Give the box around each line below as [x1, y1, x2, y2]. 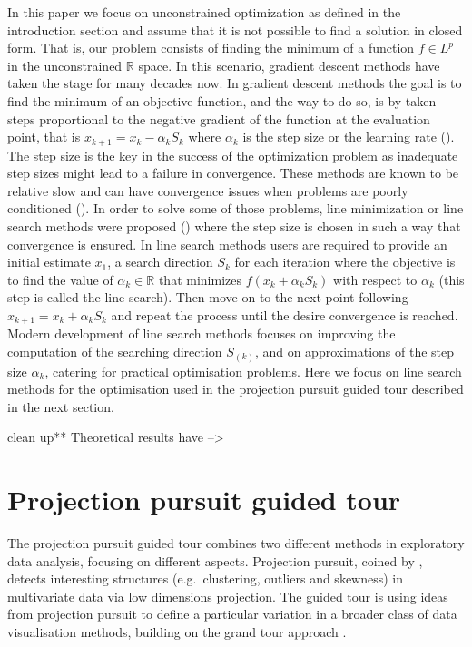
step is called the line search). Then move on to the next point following [7, 288, 408, 307]
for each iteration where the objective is [234, 252, 456, 271]
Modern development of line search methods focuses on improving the [7, 324, 396, 343]
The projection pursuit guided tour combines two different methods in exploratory [7, 534, 465, 553]
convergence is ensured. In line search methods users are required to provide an [7, 234, 447, 253]
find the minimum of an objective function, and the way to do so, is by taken [7, 91, 437, 110]
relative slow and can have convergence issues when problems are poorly [7, 181, 408, 200]
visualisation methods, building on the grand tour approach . [7, 622, 347, 641]
